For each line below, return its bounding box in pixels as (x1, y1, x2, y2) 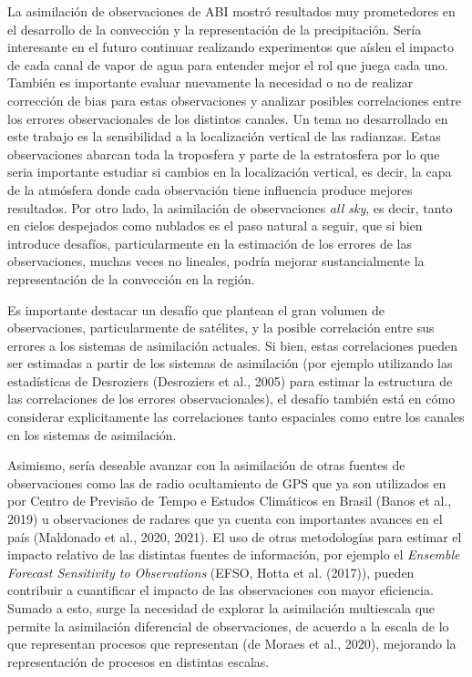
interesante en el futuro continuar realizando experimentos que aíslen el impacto (7, 37, 455, 56)
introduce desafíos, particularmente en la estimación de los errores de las (7, 233, 412, 252)
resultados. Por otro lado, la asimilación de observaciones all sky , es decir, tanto (7, 198, 453, 217)
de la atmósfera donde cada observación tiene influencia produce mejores (7, 180, 413, 199)
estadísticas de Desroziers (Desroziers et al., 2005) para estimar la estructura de (7, 371, 453, 390)
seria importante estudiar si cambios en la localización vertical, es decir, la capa (7, 162, 452, 181)
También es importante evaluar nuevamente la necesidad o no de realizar (7, 73, 414, 92)
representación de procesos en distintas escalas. (7, 651, 270, 671)
